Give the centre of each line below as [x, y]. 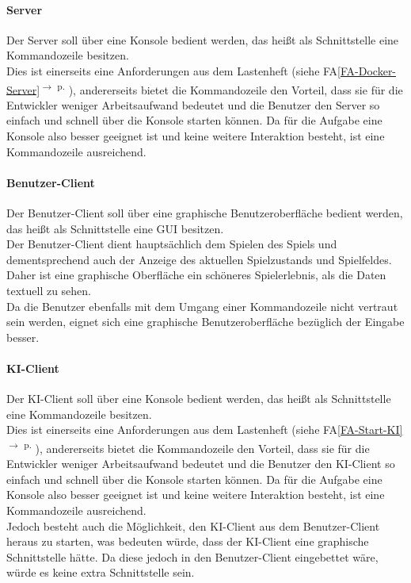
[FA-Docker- [367, 70]
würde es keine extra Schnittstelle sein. [101, 572]
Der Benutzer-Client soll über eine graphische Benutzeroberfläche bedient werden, [205, 213]
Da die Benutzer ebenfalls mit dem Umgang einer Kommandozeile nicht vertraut [202, 306]
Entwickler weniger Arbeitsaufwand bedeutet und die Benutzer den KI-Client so [201, 464]
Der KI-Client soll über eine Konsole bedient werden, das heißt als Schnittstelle [199, 399]
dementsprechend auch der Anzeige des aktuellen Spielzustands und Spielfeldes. [199, 259]
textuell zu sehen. [49, 290]
